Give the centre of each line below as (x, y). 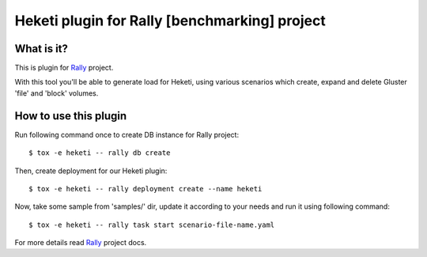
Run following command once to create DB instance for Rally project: (127, 134)
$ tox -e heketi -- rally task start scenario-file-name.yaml (152, 225)
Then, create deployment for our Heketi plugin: (91, 171)
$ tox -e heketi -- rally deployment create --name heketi (145, 189)
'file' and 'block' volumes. (57, 93)
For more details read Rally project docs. (81, 243)
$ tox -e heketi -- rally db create (100, 153)
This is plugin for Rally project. (64, 68)
